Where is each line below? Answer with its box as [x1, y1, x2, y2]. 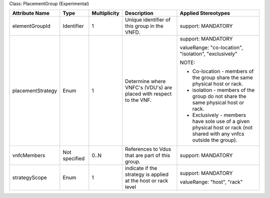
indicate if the [125, 165, 157, 172]
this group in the [125, 22, 163, 29]
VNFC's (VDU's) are [125, 84, 172, 91]
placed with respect [125, 90, 172, 97]
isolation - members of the [192, 86, 255, 93]
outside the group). [192, 136, 237, 143]
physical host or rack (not [192, 124, 252, 131]
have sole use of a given [192, 118, 250, 125]
